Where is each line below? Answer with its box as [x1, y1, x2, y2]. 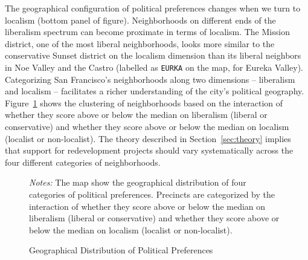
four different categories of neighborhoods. [5, 155, 161, 168]
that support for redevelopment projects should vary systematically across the [5, 144, 294, 157]
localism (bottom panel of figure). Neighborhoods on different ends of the [5, 13, 276, 26]
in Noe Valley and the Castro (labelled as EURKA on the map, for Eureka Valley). [5, 60, 304, 73]
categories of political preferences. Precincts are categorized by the [29, 187, 275, 200]
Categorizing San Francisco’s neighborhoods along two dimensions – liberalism [5, 73, 295, 85]
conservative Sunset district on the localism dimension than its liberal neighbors [5, 49, 301, 62]
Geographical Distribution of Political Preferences [29, 244, 213, 256]
